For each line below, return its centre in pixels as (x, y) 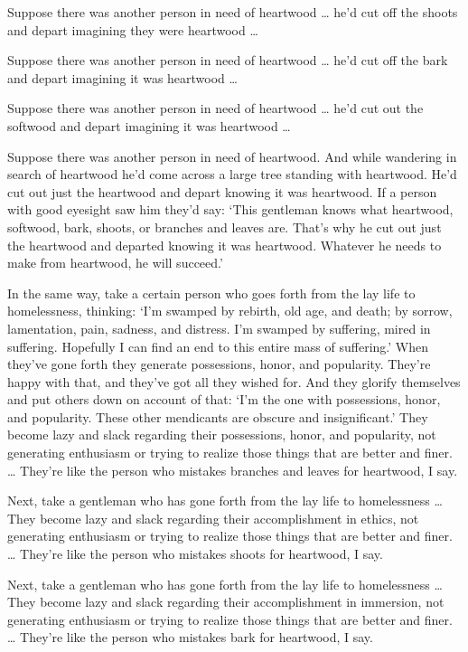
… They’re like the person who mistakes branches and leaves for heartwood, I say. (233, 470)
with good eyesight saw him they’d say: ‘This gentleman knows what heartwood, (230, 209)
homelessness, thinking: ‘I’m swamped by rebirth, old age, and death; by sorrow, (230, 311)
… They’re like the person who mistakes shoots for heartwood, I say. (195, 554)
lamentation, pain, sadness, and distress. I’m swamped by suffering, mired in (219, 328)
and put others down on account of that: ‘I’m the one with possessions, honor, (224, 399)
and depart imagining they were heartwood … (133, 29)
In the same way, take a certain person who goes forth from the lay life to (211, 293)
